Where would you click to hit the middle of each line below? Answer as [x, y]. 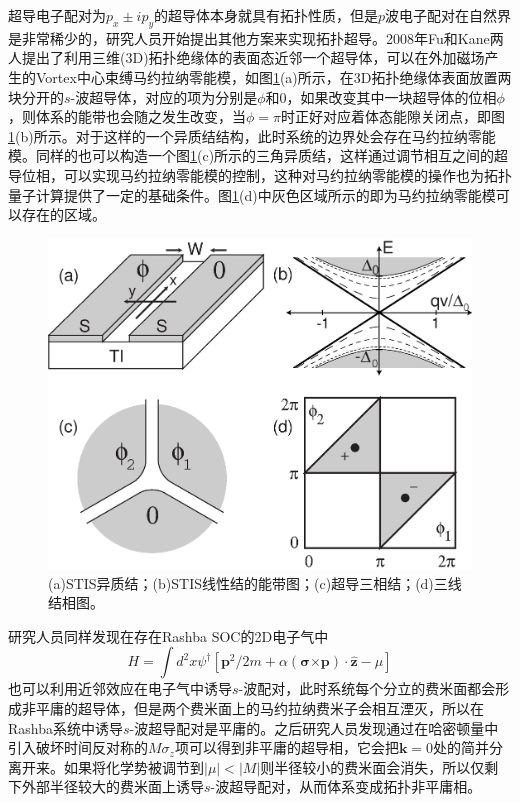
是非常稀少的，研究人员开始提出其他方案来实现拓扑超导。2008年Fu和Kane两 [256, 37]
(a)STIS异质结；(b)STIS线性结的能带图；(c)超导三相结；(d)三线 [255, 582]
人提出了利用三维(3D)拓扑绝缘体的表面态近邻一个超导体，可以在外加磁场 [246, 57]
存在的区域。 [63, 214]
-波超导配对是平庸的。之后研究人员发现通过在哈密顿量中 [314, 727]
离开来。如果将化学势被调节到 [106, 766]
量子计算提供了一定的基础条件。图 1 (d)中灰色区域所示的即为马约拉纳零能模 [252, 194]
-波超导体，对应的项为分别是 [164, 96]
